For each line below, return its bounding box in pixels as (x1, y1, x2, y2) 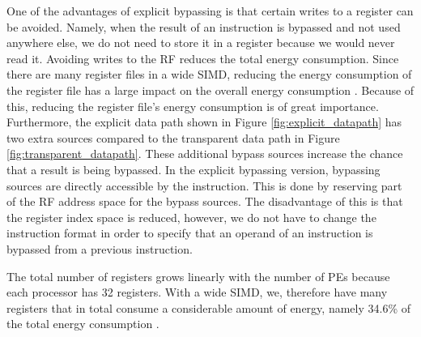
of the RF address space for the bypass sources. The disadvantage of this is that (6, 193, 403, 210)
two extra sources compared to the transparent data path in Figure (6, 129, 340, 146)
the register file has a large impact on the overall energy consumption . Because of (6, 81, 415, 98)
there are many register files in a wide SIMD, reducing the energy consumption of (6, 66, 412, 83)
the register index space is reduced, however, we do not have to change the (6, 208, 376, 225)
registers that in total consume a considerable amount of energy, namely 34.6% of (6, 299, 410, 316)
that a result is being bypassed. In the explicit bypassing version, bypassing (6, 160, 381, 177)
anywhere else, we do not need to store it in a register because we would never (6, 34, 395, 51)
